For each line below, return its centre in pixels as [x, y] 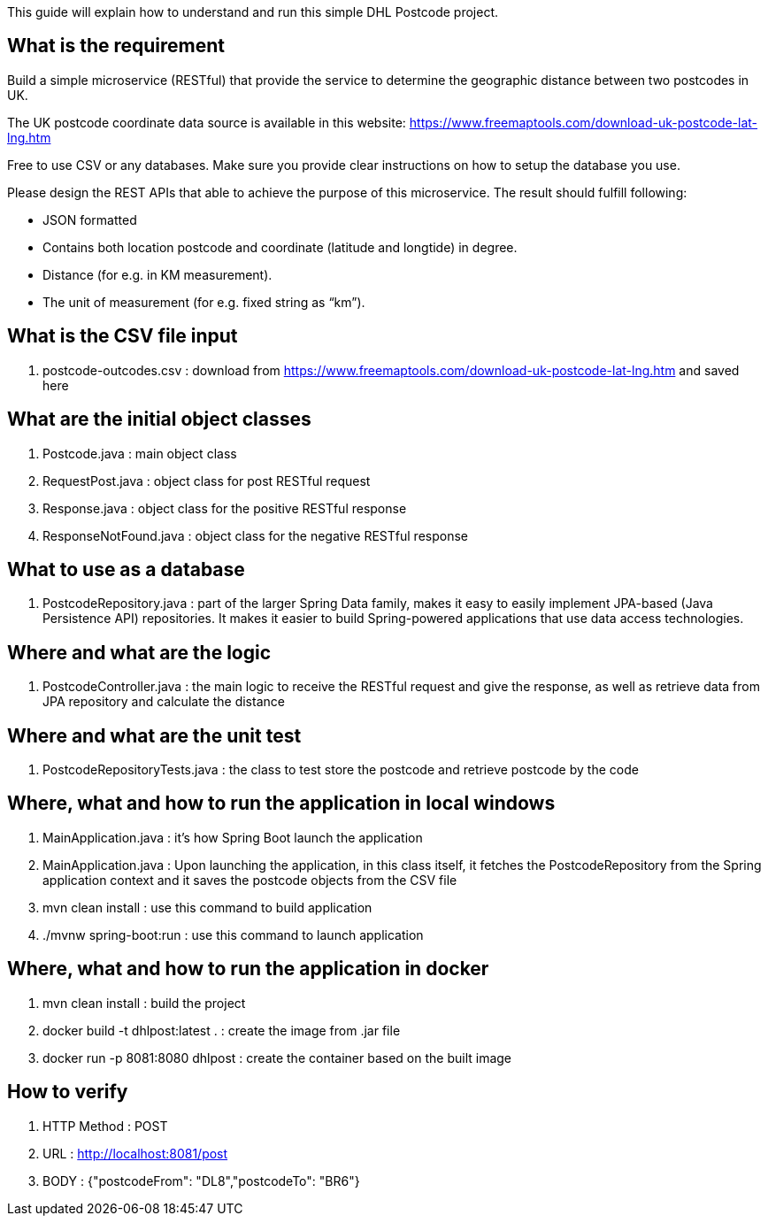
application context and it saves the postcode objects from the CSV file [250, 880]
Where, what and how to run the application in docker [248, 969]
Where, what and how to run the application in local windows [281, 804]
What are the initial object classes [159, 419]
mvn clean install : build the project [144, 1003]
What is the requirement [116, 46]
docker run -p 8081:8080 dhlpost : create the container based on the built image [277, 1058]
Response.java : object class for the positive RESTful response [225, 508]
